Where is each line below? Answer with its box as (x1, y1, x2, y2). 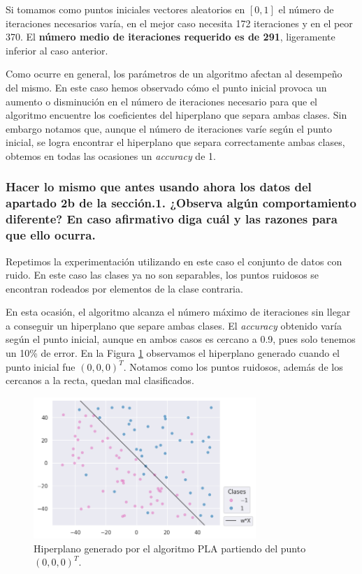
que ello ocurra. (6, 226, 96, 244)
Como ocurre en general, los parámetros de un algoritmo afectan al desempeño (6, 66, 342, 81)
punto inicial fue (6, 359, 75, 374)
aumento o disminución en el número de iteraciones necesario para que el (6, 94, 318, 108)
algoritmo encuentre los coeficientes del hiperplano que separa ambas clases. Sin (6, 108, 347, 122)
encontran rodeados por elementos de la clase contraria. (6, 281, 243, 295)
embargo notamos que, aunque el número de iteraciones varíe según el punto (6, 121, 333, 135)
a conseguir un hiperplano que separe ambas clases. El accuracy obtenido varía (6, 318, 342, 332)
